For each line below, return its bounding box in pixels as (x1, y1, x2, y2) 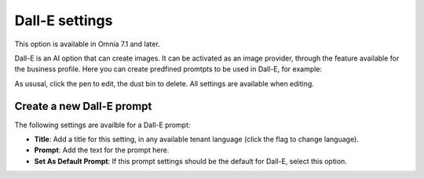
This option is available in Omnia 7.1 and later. (14, 39, 160, 49)
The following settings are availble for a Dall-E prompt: (14, 120, 191, 130)
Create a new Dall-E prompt (14, 99, 152, 113)
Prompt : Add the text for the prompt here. (34, 145, 170, 155)
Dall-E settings (14, 12, 113, 29)
